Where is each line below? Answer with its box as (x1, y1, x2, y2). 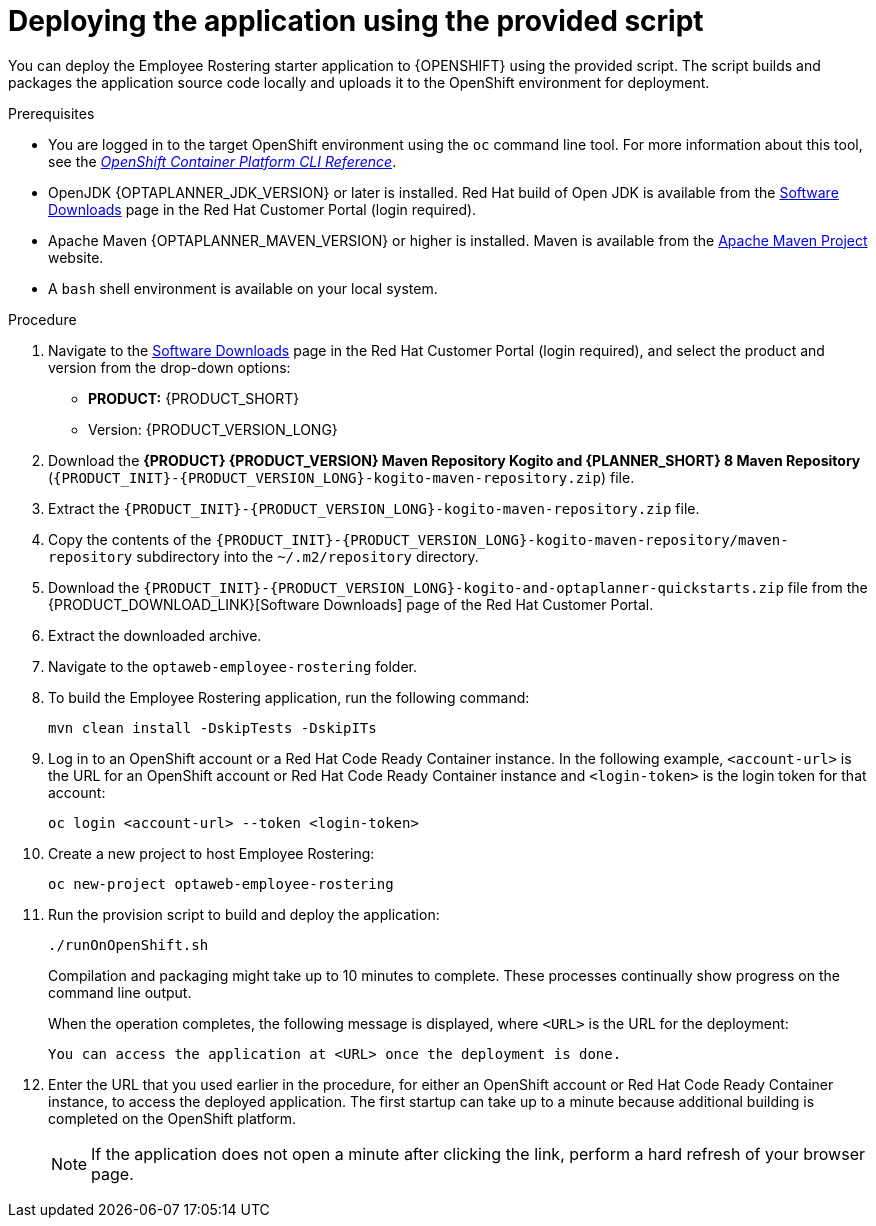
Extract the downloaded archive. (48, 626, 262, 644)
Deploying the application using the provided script (8, 4, 704, 38)
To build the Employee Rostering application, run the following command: (48, 688, 530, 706)
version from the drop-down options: (48, 358, 291, 376)
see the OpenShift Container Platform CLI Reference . (48, 152, 397, 170)
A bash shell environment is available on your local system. (48, 279, 438, 297)
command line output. (48, 983, 192, 1001)
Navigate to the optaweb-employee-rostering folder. (48, 657, 418, 675)
